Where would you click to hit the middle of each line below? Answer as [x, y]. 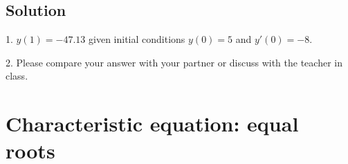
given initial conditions [137, 39]
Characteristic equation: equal [152, 124]
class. [17, 76]
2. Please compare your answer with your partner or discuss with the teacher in [174, 62]
